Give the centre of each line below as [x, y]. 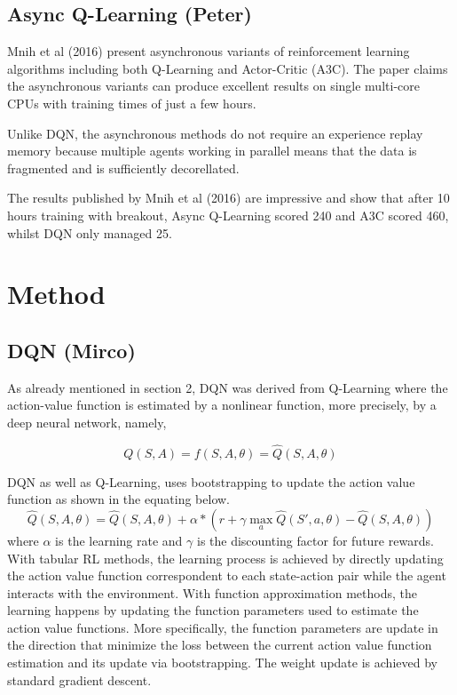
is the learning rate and [119, 540]
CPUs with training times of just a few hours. [132, 103]
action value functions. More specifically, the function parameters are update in [223, 627]
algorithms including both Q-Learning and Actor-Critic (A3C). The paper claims [228, 68]
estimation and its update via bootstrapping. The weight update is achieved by [222, 663]
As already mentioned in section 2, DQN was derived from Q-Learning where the [228, 387]
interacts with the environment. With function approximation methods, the [212, 592]
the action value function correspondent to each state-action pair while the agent [227, 575]
